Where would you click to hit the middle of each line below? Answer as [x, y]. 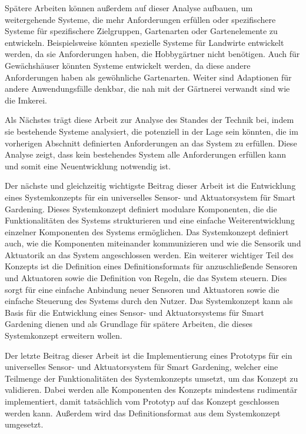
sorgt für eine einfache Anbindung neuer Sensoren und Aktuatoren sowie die [142, 289]
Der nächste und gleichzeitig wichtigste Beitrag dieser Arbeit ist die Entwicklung [150, 186]
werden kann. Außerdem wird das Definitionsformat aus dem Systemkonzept [143, 413]
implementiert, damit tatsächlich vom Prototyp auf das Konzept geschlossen [142, 401]
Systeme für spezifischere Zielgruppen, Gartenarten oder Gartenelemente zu [141, 31]
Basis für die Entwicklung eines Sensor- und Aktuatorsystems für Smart [134, 312]
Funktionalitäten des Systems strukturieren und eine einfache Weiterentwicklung [150, 220]
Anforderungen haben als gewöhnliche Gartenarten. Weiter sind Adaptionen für [148, 77]
